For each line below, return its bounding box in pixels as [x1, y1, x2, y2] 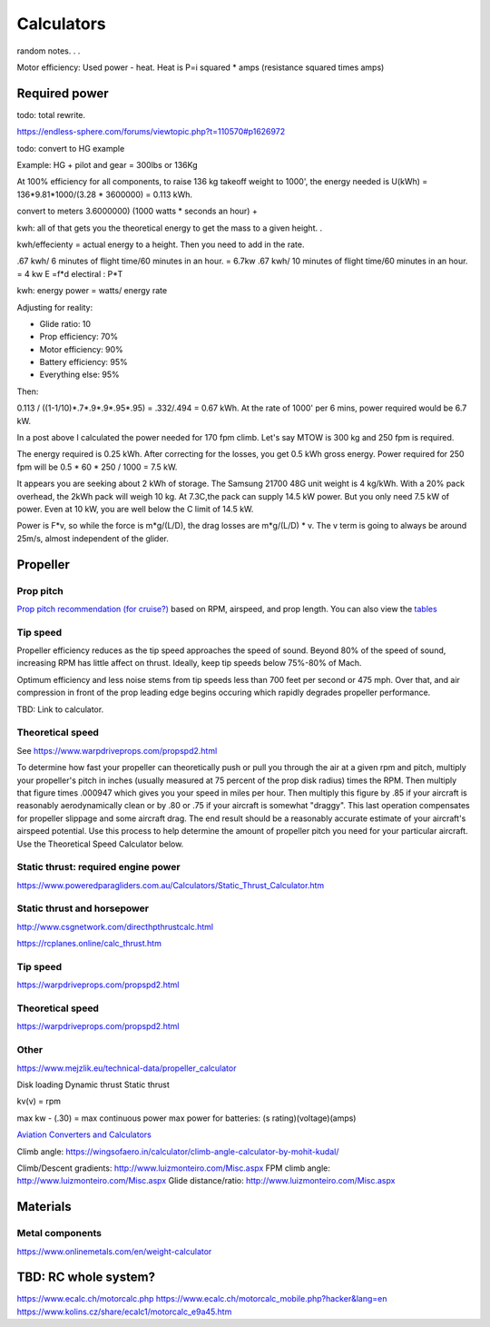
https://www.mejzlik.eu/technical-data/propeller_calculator [16, 1063, 237, 1074]
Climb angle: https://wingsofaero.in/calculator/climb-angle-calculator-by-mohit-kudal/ [16, 1145, 339, 1157]
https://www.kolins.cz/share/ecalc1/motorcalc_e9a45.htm [16, 1306, 232, 1317]
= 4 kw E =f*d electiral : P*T [16, 268, 123, 279]
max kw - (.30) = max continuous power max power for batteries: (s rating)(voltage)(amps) [16, 1113, 357, 1124]
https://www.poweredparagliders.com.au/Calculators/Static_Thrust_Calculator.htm [16, 879, 325, 890]
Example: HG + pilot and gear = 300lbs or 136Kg [16, 160, 198, 171]
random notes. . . [16, 45, 81, 56]
